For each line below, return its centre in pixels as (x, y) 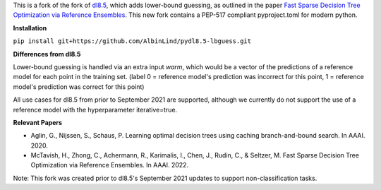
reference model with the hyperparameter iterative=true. (95, 109)
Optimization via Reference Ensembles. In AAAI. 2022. (110, 165)
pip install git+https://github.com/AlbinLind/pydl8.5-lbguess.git (132, 41)
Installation (30, 28)
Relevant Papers (38, 122)
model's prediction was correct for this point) (79, 87)
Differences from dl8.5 (47, 54)
